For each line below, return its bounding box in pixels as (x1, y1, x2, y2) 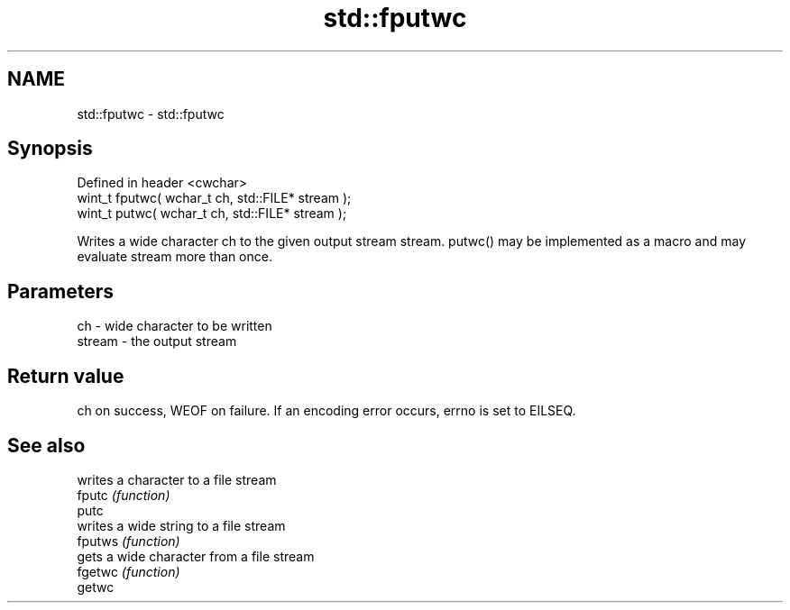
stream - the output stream (77, 333, 237, 350)
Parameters (7, 279, 114, 303)
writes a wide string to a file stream (77, 517, 286, 533)
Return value (7, 364, 124, 387)
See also (7, 433, 86, 457)
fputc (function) (77, 487, 170, 503)
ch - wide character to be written (77, 318, 272, 334)
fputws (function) (77, 533, 180, 549)
